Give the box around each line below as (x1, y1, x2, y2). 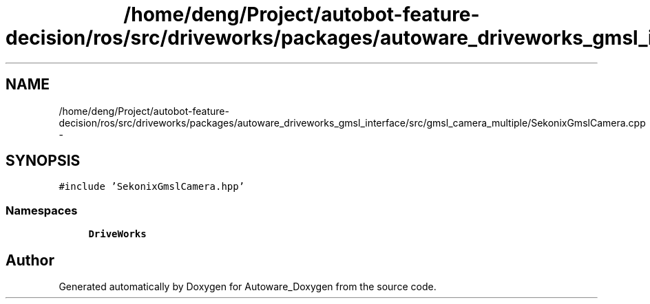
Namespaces (6, 203, 78, 217)
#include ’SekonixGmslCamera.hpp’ (59, 181, 245, 193)
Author (6, 251, 54, 269)
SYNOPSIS (6, 152, 81, 170)
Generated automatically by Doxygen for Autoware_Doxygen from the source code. (59, 281, 437, 293)
